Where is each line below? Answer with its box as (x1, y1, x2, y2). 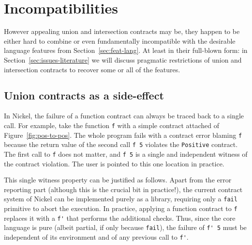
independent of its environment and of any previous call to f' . (4, 231, 189, 242)
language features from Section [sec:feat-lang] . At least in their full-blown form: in (4, 45, 248, 55)
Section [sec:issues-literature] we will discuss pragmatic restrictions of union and (4, 54, 242, 65)
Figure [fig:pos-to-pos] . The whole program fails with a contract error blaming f (4, 130, 242, 140)
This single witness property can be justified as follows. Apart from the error (4, 175, 232, 185)
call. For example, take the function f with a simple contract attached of (4, 120, 220, 130)
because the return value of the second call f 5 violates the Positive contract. (4, 139, 238, 149)
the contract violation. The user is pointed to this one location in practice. (4, 158, 224, 168)
